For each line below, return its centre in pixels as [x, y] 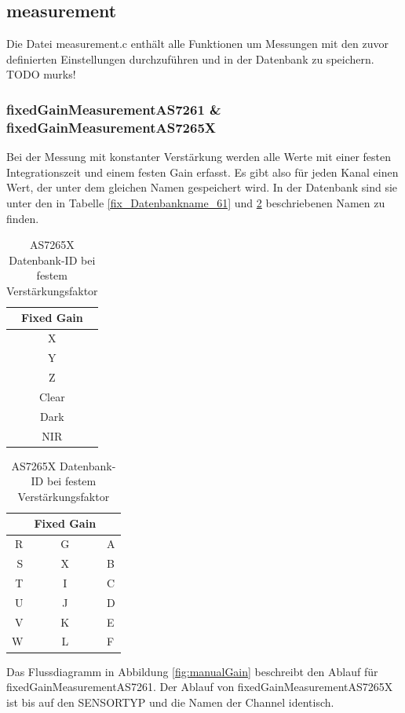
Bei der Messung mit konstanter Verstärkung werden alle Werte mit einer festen [199, 157]
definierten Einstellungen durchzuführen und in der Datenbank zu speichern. [190, 59]
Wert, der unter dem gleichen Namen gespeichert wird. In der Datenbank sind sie [202, 187]
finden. [23, 218]
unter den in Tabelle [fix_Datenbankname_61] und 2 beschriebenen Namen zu [196, 202]
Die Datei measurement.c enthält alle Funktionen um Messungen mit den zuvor [197, 44]
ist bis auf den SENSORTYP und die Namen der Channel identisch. [170, 702]
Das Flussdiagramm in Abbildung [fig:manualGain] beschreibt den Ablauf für [192, 671]
